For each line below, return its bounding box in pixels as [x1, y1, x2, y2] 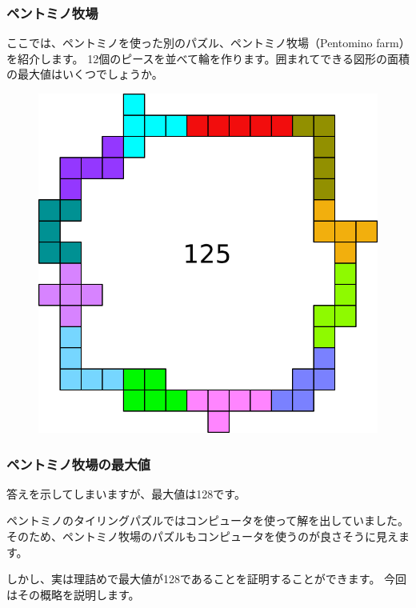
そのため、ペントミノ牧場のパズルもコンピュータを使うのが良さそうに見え [6, 528, 398, 544]
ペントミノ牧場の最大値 [6, 454, 150, 474]
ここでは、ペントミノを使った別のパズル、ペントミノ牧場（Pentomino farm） [6, 34, 405, 51]
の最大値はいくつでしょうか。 [6, 66, 163, 82]
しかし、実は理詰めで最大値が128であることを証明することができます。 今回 [6, 570, 407, 587]
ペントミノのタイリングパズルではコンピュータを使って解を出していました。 [6, 512, 409, 529]
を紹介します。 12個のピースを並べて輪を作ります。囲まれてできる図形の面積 [6, 50, 410, 66]
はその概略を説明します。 [6, 586, 140, 602]
